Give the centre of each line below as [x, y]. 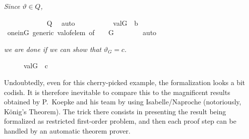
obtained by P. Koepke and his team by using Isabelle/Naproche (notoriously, [123, 102]
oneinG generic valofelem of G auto [82, 32]
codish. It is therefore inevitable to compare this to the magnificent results [117, 92]
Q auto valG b [93, 23]
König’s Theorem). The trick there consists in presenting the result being [115, 111]
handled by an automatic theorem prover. [67, 130]
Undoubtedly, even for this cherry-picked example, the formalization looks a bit [125, 82]
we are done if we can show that [53, 49]
